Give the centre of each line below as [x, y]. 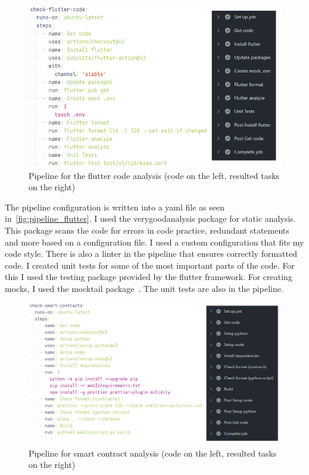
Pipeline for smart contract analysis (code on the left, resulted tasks [153, 453]
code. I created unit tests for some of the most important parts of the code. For [150, 265]
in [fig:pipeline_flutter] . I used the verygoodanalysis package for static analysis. [150, 218]
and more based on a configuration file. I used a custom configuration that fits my [154, 242]
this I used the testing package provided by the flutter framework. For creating [149, 277]
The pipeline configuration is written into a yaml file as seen [115, 207]
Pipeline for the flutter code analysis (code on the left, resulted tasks [154, 175]
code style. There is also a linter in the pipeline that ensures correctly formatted [151, 254]
